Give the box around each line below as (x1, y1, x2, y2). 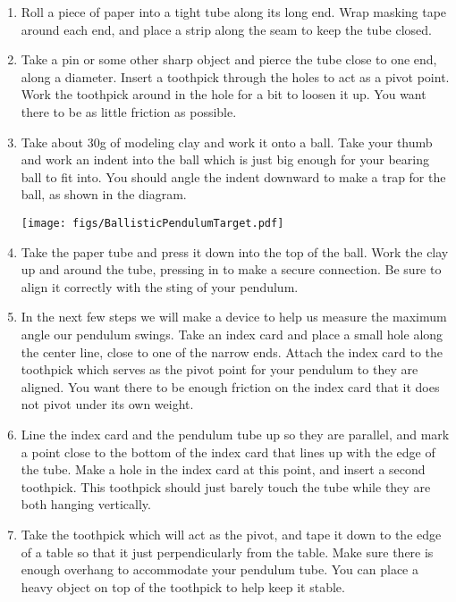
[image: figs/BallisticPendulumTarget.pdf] (21, 216, 284, 230)
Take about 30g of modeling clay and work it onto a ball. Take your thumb (21, 132, 433, 151)
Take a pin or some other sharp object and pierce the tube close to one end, (21, 50, 437, 69)
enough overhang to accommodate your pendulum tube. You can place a (21, 560, 419, 579)
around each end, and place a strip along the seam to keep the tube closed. (21, 20, 432, 38)
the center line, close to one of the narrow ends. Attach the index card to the (21, 342, 443, 361)
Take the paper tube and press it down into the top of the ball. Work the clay (21, 242, 449, 261)
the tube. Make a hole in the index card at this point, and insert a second (21, 460, 426, 479)
